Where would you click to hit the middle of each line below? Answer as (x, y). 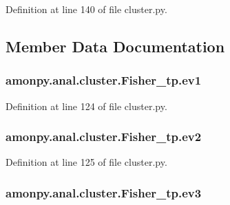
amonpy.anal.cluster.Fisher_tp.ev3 (104, 192)
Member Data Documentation (115, 46)
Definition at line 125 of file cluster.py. (86, 162)
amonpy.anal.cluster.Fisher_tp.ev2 (104, 137)
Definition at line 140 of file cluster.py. (86, 9)
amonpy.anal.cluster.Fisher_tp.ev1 (104, 80)
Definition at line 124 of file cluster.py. (86, 106)
